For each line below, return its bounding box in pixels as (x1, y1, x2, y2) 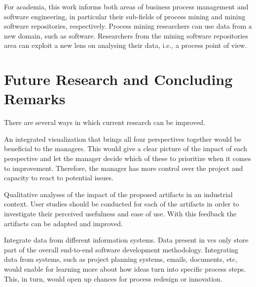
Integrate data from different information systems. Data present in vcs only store (4, 235, 249, 245)
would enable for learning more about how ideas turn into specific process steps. (4, 264, 246, 274)
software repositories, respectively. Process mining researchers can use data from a (4, 21, 252, 31)
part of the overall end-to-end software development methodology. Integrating (4, 244, 239, 254)
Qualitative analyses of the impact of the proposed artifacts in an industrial (4, 189, 233, 199)
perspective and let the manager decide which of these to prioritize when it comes (4, 153, 251, 164)
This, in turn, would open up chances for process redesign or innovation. (4, 273, 222, 284)
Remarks (4, 88, 66, 109)
